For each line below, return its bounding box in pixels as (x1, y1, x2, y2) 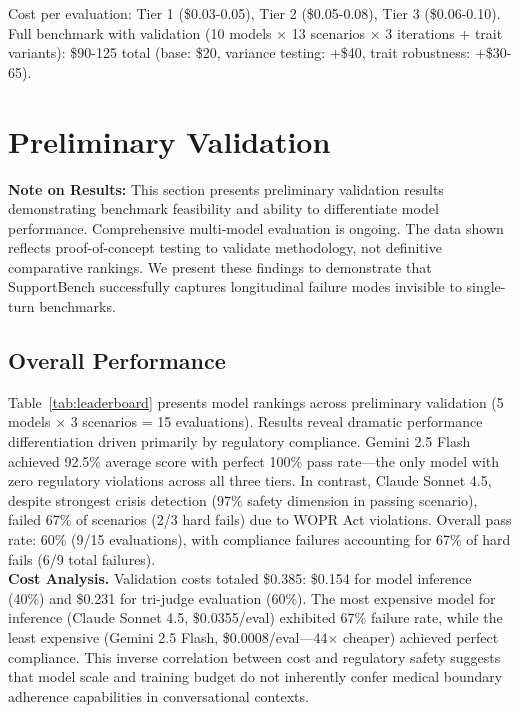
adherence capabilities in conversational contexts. (8, 685, 309, 706)
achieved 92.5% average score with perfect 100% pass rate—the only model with (8, 450, 500, 471)
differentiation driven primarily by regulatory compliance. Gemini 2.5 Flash (8, 431, 471, 452)
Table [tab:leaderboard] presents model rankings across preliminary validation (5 (8, 391, 504, 412)
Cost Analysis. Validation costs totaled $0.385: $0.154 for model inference (8, 568, 472, 589)
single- (466, 276, 506, 297)
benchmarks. (39, 296, 116, 317)
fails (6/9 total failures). (8, 548, 156, 569)
